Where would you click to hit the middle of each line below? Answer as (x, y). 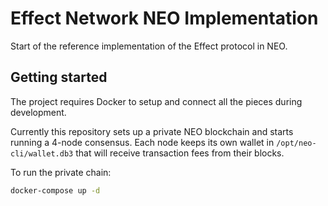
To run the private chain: (61, 172)
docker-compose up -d (55, 190)
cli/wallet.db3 (42, 153)
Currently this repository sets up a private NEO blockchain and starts (152, 131)
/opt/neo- (296, 143)
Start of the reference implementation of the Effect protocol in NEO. (149, 46)
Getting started (59, 77)
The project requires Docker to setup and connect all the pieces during (156, 101)
